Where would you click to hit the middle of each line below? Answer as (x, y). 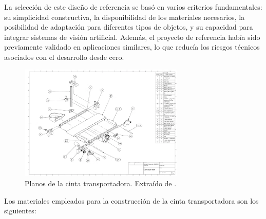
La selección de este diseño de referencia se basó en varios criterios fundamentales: (133, 7)
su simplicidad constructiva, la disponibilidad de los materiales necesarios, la (125, 17)
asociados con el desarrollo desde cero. (64, 57)
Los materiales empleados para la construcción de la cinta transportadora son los (131, 200)
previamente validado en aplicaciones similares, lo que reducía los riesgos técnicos (132, 47)
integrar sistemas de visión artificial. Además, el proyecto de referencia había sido (132, 37)
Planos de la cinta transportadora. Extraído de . (101, 183)
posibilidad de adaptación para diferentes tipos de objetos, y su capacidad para (129, 27)
